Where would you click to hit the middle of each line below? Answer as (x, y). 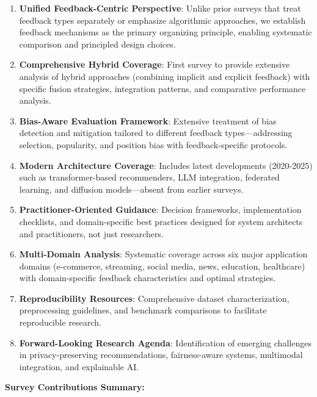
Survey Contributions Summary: (75, 387)
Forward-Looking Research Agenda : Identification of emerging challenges (165, 342)
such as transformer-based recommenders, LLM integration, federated (149, 177)
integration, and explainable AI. (79, 366)
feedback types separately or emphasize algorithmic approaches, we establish (162, 20)
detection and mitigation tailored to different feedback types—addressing (156, 133)
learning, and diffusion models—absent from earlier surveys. (131, 189)
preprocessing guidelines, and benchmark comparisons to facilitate (143, 310)
